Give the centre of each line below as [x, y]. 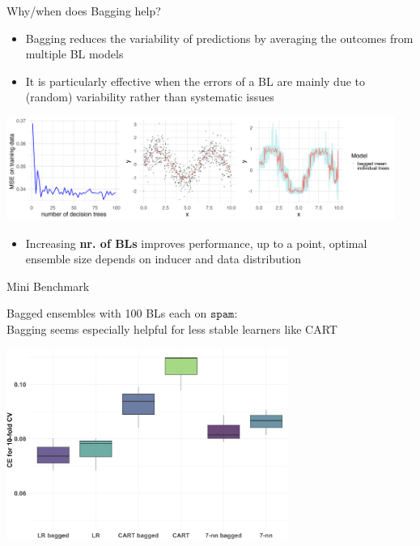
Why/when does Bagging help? [84, 11]
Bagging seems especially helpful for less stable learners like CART [172, 328]
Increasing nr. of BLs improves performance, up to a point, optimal [196, 243]
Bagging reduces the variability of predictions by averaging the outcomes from [219, 38]
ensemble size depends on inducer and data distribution [163, 259]
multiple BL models [74, 54]
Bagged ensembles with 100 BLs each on [107, 313]
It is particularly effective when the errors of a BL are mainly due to [195, 81]
